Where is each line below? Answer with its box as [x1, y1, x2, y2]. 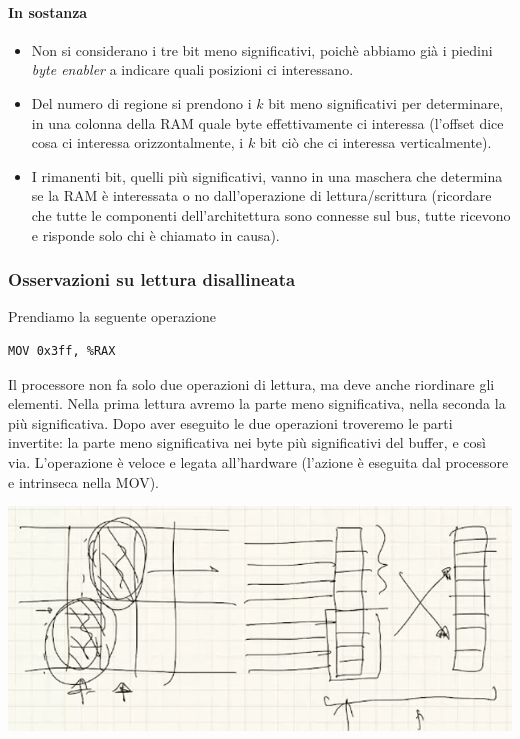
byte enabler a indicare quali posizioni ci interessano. [31, 59, 354, 80]
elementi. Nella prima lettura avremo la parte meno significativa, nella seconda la [8, 393, 506, 414]
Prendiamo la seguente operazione [8, 306, 217, 327]
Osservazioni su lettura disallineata [8, 267, 296, 292]
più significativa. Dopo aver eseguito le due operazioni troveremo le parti [8, 412, 453, 433]
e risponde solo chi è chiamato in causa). [31, 224, 280, 245]
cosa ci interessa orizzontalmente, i [31, 132, 244, 153]
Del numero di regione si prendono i [31, 92, 252, 113]
